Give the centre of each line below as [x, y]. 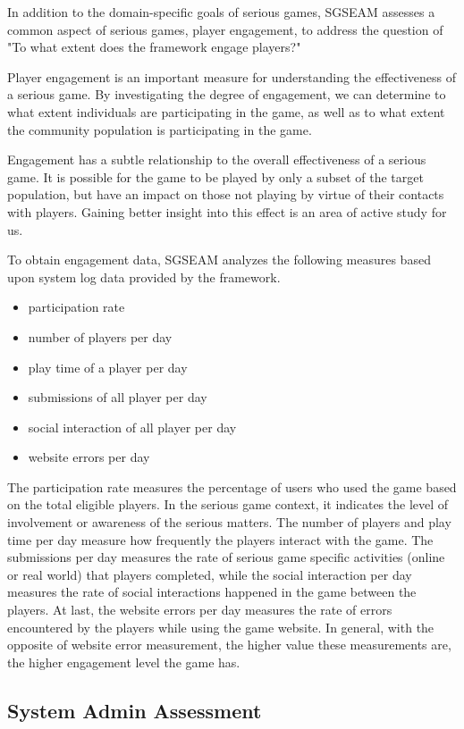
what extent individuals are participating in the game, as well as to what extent [226, 111]
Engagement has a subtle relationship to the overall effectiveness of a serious [217, 159]
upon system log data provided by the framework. [144, 277]
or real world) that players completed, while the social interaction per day [210, 574]
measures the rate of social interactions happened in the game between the [212, 592]
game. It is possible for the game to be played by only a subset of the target [215, 176]
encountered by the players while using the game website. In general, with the [221, 627]
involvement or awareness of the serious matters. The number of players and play [229, 522]
